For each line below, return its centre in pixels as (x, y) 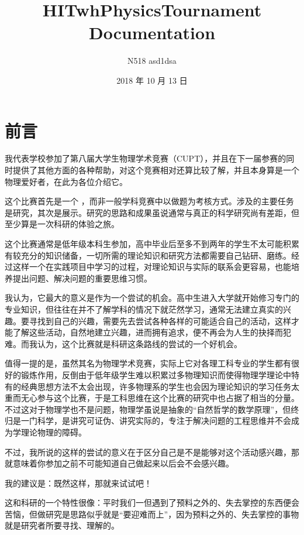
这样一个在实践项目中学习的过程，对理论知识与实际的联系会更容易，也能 (152, 267)
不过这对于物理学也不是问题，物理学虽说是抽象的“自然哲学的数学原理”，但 (148, 409)
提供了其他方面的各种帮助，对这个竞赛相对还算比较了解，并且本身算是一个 (156, 170)
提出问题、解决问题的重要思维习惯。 (82, 278)
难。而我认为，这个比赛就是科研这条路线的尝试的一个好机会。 (123, 343)
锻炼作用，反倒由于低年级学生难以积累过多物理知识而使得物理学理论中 (156, 374)
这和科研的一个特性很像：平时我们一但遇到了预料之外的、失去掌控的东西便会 (152, 503)
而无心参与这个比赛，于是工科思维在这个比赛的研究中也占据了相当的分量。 (156, 398)
